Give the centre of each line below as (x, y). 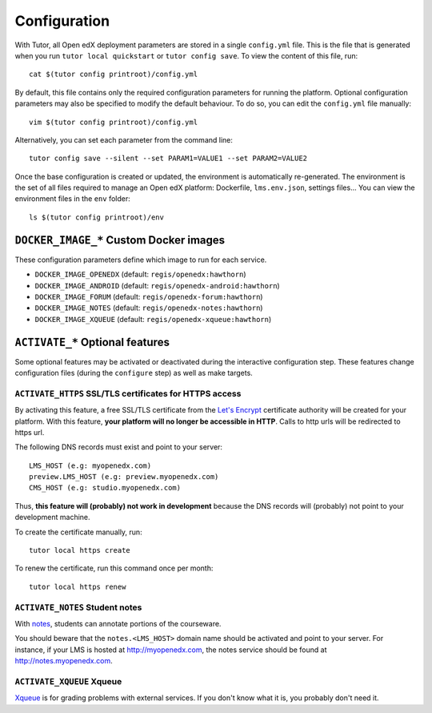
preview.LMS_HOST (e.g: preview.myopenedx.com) (124, 477)
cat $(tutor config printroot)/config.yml (114, 75)
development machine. (53, 518)
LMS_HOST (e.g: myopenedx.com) (90, 465)
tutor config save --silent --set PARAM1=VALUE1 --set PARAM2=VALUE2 (168, 159)
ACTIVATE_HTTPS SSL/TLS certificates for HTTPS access (128, 393)
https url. (30, 432)
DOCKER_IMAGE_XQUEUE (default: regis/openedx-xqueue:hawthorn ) (153, 319)
